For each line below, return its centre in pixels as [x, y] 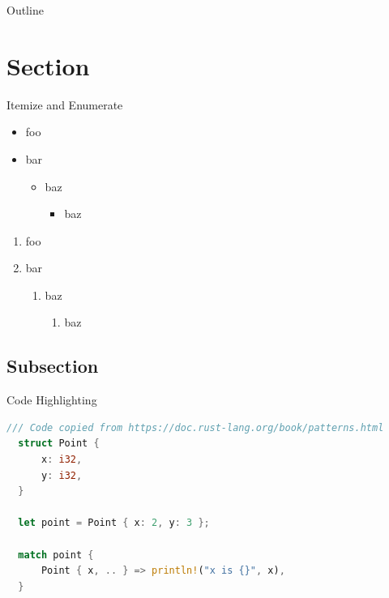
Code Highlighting [52, 400]
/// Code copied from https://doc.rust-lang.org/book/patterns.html [195, 427]
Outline [25, 10]
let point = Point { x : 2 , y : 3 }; [114, 523]
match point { [56, 555]
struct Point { [59, 444]
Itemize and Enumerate [65, 104]
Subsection [53, 366]
